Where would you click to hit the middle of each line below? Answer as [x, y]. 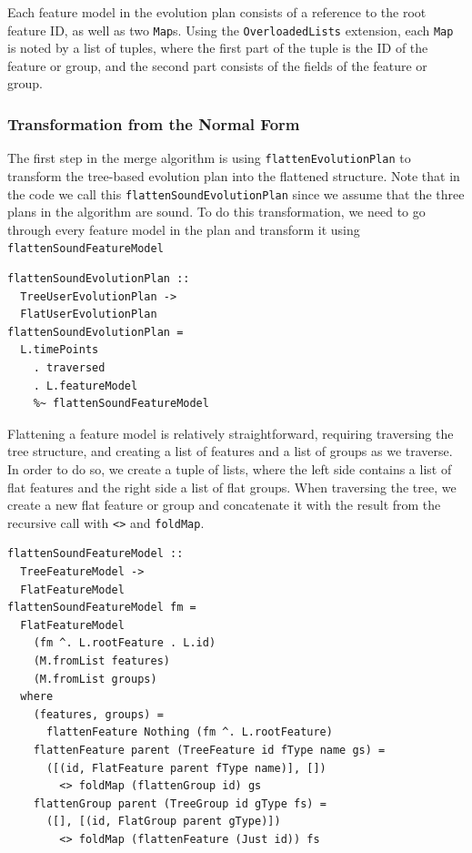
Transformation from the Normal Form [154, 123]
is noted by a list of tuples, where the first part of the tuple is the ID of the [218, 48]
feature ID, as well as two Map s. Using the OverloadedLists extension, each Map [231, 30]
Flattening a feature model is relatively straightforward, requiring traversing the [231, 433]
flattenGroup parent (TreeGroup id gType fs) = [180, 803]
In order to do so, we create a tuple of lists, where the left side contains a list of [230, 468]
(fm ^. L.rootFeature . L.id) [125, 643]
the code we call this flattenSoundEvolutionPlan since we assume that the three [236, 193]
